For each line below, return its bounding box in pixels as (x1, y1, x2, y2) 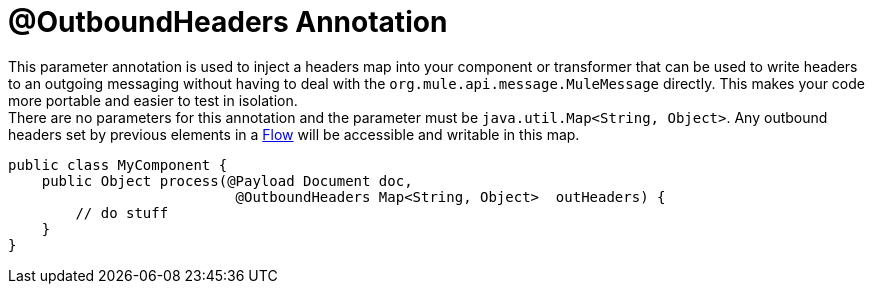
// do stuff (75, 204, 169, 221)
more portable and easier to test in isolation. (8, 91, 298, 109)
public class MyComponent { (8, 156, 228, 173)
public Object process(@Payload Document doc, (41, 172, 413, 189)
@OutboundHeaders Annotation (8, 5, 448, 39)
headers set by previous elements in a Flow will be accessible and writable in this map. (8, 125, 580, 143)
